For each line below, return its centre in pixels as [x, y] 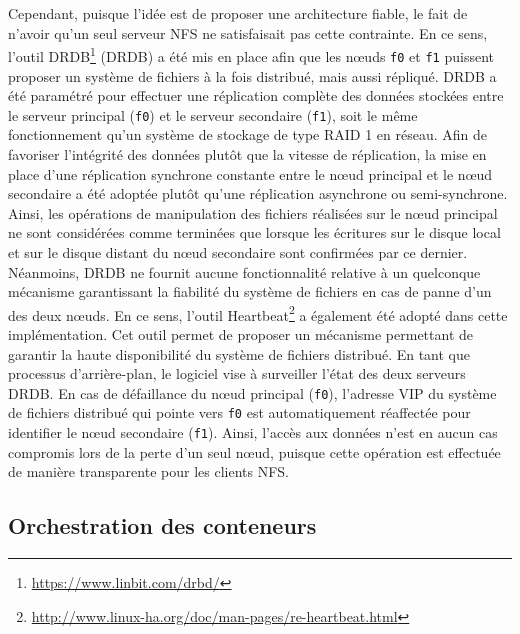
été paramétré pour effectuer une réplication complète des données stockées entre [256, 95]
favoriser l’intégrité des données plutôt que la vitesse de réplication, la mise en [247, 153]
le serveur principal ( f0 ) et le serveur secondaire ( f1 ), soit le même [213, 114]
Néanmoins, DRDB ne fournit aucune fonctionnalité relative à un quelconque [244, 271]
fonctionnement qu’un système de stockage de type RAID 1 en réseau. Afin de [248, 134]
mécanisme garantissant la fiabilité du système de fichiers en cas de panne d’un [250, 291]
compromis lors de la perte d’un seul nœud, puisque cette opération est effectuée [254, 451]
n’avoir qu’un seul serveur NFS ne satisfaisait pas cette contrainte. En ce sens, [248, 32]
